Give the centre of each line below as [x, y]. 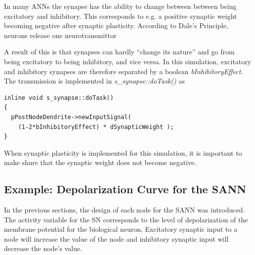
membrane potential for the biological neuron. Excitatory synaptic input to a [121, 229]
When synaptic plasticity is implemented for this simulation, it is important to [123, 152]
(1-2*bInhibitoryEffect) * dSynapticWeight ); [96, 127]
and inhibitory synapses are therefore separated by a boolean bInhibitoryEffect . [124, 71]
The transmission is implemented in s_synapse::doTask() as [94, 81]
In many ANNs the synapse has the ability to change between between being [120, 6]
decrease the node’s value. [43, 248]
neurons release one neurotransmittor [60, 35]
